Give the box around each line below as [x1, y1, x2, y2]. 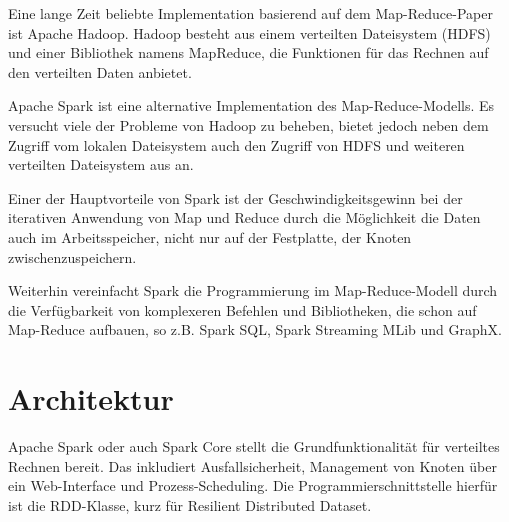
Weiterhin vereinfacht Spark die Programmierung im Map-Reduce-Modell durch [8, 280, 498, 301]
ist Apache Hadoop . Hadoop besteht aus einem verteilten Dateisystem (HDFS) [8, 22, 491, 43]
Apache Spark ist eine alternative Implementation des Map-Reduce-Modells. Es [8, 95, 495, 116]
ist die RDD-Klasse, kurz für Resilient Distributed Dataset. [8, 494, 372, 515]
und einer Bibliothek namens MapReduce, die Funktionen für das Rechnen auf [8, 42, 489, 63]
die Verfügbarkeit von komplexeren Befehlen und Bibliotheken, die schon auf [8, 299, 477, 320]
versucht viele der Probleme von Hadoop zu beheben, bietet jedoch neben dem [8, 114, 489, 135]
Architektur [8, 378, 174, 419]
